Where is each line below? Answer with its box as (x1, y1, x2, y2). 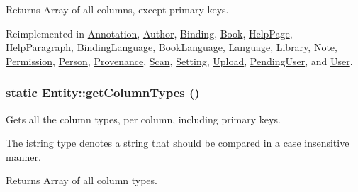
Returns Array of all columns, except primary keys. (6, 2, 229, 16)
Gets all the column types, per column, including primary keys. (6, 111, 281, 126)
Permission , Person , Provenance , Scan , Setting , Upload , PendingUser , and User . (6, 53, 353, 68)
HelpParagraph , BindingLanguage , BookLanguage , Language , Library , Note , (6, 40, 337, 55)
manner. (6, 149, 41, 164)
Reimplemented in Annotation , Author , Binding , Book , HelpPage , (6, 26, 293, 40)
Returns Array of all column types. (6, 173, 157, 188)
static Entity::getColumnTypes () (6, 84, 200, 101)
